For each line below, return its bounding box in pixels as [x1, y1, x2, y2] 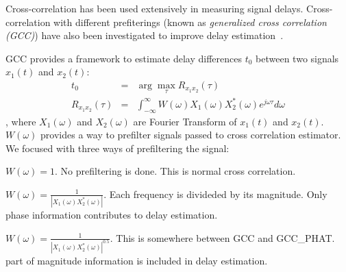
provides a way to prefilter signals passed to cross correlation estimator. [40, 127, 341, 142]
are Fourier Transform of [133, 114, 237, 128]
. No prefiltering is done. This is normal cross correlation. [55, 164, 296, 178]
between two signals [256, 51, 339, 65]
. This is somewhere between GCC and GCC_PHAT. [110, 230, 335, 245]
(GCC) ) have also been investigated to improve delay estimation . [5, 28, 284, 42]
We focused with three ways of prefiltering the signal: [5, 140, 230, 155]
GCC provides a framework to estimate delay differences [5, 51, 242, 65]
